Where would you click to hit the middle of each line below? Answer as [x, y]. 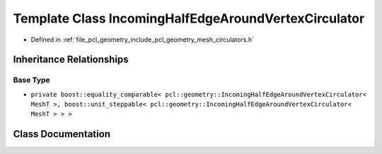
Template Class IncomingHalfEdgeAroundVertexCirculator [189, 18]
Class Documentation [62, 134]
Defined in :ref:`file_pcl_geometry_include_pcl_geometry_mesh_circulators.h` [143, 40]
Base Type [31, 80]
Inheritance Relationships [71, 60]
